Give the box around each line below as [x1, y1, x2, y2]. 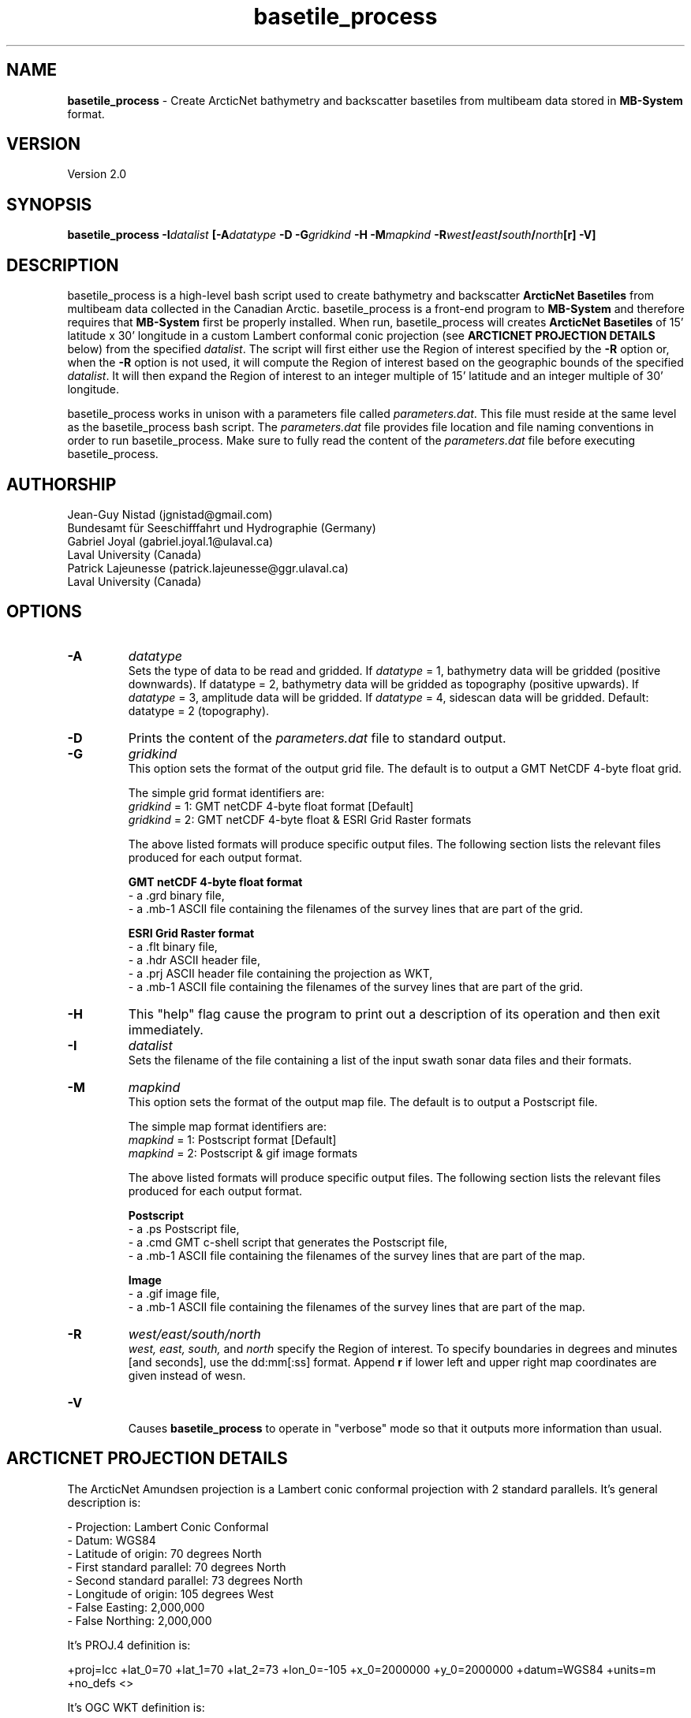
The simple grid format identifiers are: [128, 785, 325, 799]
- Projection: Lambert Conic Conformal [67, 1519, 269, 1534]
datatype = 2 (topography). [128, 703, 270, 717]
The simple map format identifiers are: [128, 1119, 327, 1133]
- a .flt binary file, [128, 939, 218, 953]
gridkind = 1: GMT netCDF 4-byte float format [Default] [128, 799, 414, 813]
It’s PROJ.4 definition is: [67, 1638, 191, 1652]
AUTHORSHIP [6, 474, 117, 494]
